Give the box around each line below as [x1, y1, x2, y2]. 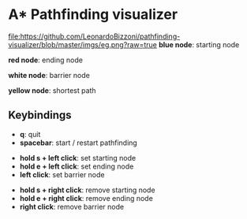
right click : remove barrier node [19, 202, 125, 211]
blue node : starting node [159, 39, 240, 49]
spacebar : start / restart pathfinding [19, 138, 138, 147]
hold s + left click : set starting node [19, 153, 137, 162]
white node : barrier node [8, 70, 91, 80]
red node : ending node [8, 55, 83, 65]
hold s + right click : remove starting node [19, 185, 155, 195]
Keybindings [8, 109, 73, 122]
